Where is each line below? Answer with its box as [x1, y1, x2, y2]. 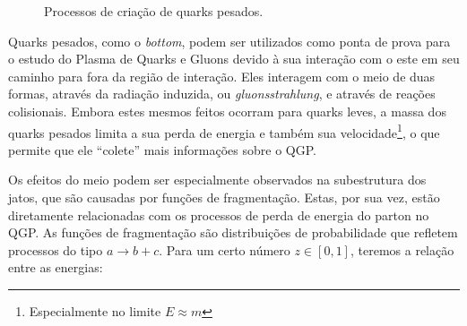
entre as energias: [8, 258, 103, 277]
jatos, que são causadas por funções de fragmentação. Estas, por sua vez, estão [8, 188, 440, 206]
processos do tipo [8, 240, 103, 259]
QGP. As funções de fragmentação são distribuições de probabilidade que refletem [8, 223, 458, 242]
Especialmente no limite [29, 301, 161, 320]
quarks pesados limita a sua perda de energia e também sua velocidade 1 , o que [8, 120, 440, 142]
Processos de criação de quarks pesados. [44, 2, 264, 20]
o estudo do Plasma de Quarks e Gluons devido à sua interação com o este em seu [8, 49, 460, 68]
